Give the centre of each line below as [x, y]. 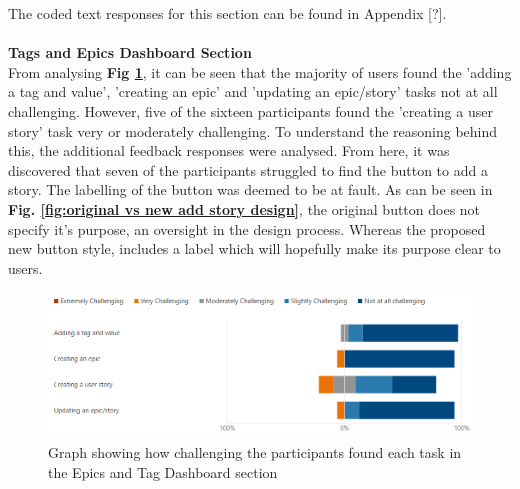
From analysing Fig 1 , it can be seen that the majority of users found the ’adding [260, 71]
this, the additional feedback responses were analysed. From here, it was [229, 150]
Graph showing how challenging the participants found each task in [255, 452]
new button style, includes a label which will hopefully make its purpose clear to [254, 248]
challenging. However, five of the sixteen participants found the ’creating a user [250, 110]
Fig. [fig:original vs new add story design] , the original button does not [244, 208]
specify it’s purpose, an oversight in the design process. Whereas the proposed [247, 228]
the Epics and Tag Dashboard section [163, 471]
